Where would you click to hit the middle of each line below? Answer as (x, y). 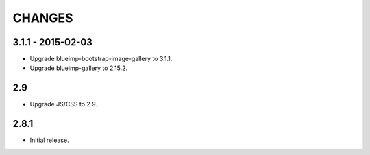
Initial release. (49, 140)
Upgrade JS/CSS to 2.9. (64, 104)
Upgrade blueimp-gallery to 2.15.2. (79, 68)
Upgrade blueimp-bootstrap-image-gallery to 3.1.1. (101, 59)
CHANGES (43, 18)
